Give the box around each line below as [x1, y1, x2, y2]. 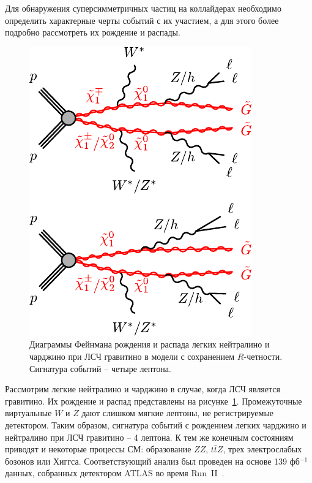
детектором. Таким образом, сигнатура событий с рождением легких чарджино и [5, 418, 306, 431]
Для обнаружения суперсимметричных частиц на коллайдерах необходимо [5, 2, 281, 14]
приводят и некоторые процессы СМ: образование [5, 443, 191, 455]
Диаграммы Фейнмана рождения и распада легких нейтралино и [29, 338, 270, 351]
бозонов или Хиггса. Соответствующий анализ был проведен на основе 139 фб [5, 454, 300, 467]
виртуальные [5, 406, 52, 419]
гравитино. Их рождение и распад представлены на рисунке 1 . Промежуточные [5, 394, 302, 407]
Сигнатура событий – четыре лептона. [29, 362, 171, 375]
